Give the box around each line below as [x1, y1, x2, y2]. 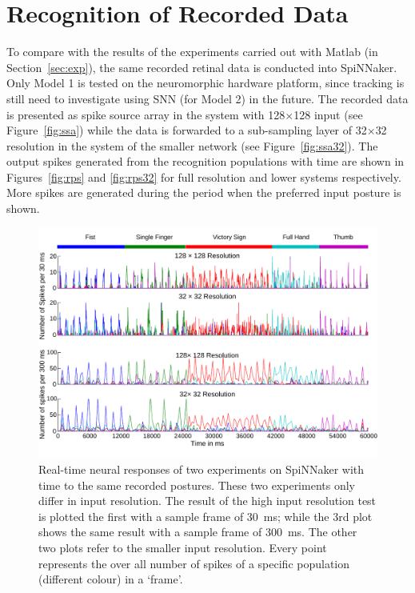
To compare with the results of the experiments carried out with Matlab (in [6, 43, 378, 60]
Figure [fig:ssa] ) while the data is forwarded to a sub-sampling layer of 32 [6, 122, 367, 138]
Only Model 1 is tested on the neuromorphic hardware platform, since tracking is [6, 74, 405, 91]
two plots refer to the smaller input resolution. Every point [38, 539, 327, 555]
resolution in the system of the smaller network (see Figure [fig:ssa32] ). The [6, 137, 378, 154]
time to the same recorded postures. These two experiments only [38, 476, 355, 493]
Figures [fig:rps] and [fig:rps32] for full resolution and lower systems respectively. [6, 168, 401, 185]
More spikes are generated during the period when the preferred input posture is [6, 184, 401, 201]
